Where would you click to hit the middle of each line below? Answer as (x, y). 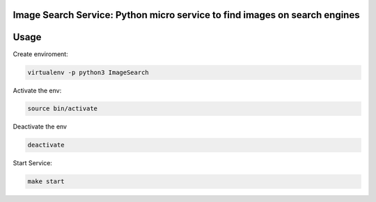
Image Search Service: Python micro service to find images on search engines (186, 15)
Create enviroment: (41, 54)
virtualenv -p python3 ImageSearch (88, 72)
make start (46, 182)
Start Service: (32, 163)
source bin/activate (62, 109)
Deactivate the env (40, 127)
